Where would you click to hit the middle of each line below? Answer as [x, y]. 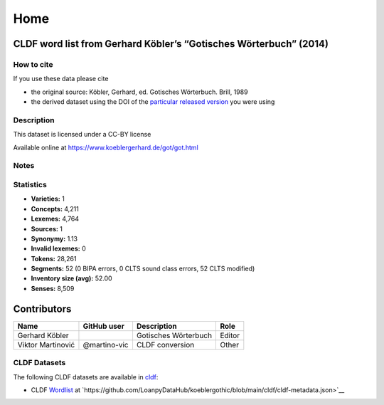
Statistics [30, 184]
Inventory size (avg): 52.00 [72, 278]
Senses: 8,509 [53, 288]
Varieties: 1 [48, 199]
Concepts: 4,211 [55, 209]
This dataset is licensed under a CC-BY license [82, 135]
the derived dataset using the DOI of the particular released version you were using [153, 102]
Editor [230, 335]
